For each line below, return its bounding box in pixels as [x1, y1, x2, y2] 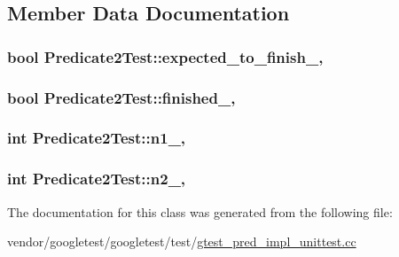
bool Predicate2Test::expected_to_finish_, [7, 45, 324, 67]
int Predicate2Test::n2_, [7, 167, 186, 190]
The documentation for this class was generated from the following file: [7, 202, 393, 221]
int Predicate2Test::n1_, [7, 127, 186, 149]
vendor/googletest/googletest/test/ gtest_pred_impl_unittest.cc [7, 232, 356, 251]
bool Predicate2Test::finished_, [7, 86, 236, 108]
